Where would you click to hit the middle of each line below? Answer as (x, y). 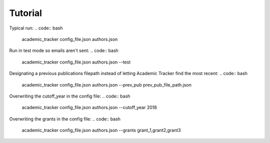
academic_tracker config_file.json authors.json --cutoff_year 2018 (89, 107)
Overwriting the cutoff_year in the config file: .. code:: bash (70, 96)
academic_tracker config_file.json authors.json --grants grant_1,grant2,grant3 (101, 130)
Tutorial (26, 13)
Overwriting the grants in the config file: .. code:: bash (65, 119)
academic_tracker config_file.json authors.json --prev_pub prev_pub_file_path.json (107, 84)
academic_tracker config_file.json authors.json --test (76, 62)
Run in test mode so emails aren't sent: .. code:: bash (64, 50)
